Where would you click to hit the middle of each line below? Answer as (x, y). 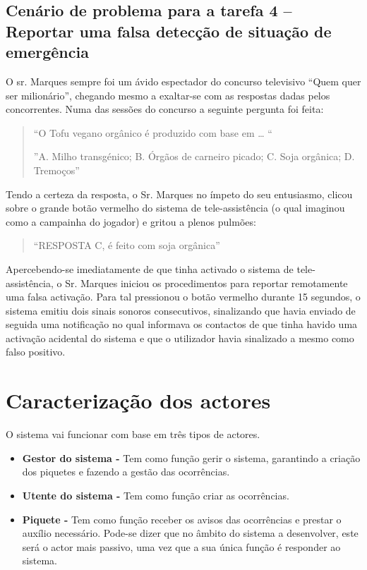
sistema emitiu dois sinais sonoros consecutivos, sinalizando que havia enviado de (181, 310)
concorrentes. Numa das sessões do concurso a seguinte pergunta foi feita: (165, 109)
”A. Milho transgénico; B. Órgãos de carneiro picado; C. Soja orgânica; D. (194, 156)
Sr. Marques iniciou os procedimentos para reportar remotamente (206, 283)
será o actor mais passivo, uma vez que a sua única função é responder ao (181, 546)
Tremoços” (56, 170)
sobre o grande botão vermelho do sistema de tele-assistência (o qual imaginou (175, 208)
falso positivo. (36, 352)
